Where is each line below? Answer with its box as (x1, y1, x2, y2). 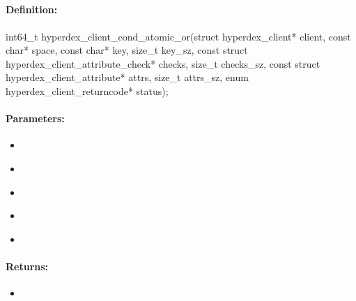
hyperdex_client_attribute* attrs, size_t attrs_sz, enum (6, 70, 249, 85)
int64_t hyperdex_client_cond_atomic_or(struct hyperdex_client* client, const (6, 29, 351, 43)
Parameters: (6, 111, 65, 126)
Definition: (6, 2, 58, 17)
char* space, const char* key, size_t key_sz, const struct (6, 43, 248, 57)
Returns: (6, 258, 49, 273)
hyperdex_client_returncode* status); (6, 83, 169, 98)
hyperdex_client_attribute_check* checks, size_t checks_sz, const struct (6, 56, 320, 71)
